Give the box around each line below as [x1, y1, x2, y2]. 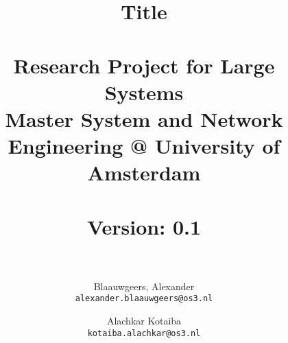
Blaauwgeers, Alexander [93, 279, 195, 293]
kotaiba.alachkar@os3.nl [87, 328, 201, 338]
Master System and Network [5, 104, 283, 132]
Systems [104, 78, 184, 106]
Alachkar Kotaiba [106, 314, 182, 328]
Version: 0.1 [86, 212, 202, 240]
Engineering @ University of [8, 132, 280, 160]
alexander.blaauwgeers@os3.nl [75, 294, 213, 304]
